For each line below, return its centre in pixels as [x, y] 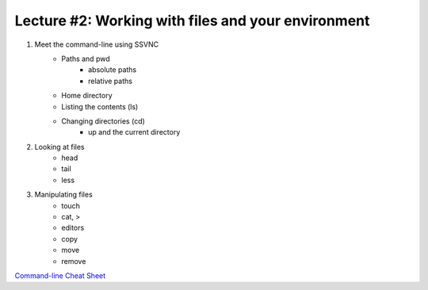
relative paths [110, 81]
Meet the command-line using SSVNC [96, 44]
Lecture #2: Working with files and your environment [192, 21]
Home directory [87, 96]
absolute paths [113, 70]
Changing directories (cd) [103, 121]
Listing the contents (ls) [100, 106]
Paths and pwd [86, 59]
